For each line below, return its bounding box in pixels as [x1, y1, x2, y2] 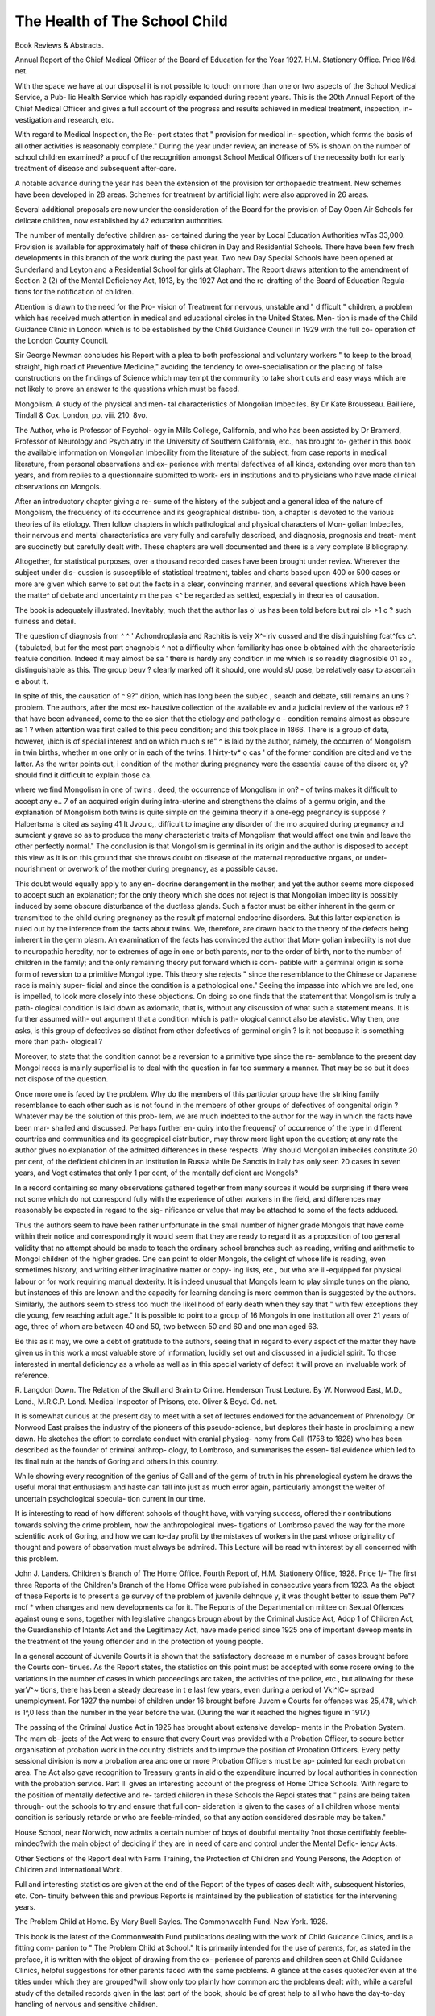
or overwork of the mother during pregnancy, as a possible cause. [58, 864, 278, 874]
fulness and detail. [14, 616, 77, 626]
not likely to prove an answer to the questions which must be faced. [14, 384, 240, 394]
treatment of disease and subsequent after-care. [14, 164, 176, 173]
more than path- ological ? [14, 1036, 103, 1046]
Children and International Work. [14, 1864, 122, 1874]
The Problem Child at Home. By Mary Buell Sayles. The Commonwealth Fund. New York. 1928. [14, 1917, 329, 1926]
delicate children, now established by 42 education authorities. [14, 216, 224, 226]
